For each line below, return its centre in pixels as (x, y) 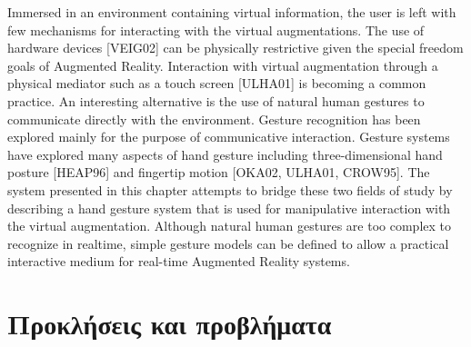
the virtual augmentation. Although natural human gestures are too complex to (230, 226)
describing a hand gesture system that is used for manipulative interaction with (229, 208)
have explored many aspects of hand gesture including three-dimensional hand (225, 154)
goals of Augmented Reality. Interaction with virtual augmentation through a (223, 65)
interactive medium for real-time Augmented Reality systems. (179, 261)
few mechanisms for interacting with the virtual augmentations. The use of (216, 30)
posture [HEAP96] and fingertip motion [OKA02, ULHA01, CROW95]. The (219, 172)
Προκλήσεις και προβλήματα (170, 324)
